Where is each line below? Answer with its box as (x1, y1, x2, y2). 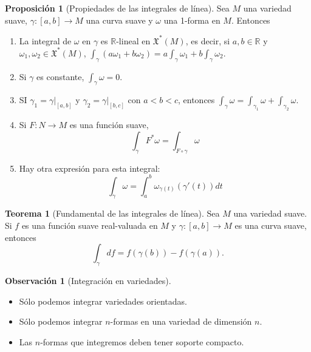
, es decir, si (185, 34, 230, 47)
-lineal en (116, 34, 151, 47)
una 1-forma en (163, 13, 220, 26)
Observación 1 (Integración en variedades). (5, 274, 171, 286)
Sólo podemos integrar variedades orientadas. (19, 294, 187, 307)
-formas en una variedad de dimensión (110, 315, 252, 328)
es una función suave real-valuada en (21, 219, 158, 231)
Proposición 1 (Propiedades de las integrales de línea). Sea (5, 2, 230, 14)
